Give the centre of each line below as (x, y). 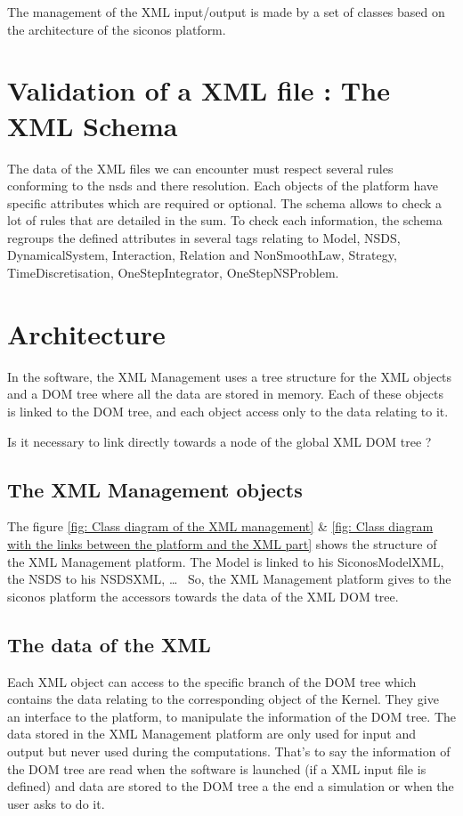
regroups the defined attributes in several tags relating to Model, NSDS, (204, 237)
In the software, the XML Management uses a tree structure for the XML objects (230, 376)
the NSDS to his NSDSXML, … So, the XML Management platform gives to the (229, 579)
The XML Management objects (155, 489)
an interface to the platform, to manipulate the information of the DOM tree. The (231, 716)
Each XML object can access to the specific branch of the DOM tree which (212, 681)
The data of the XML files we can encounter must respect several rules (200, 168)
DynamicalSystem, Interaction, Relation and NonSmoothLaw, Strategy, (202, 255)
